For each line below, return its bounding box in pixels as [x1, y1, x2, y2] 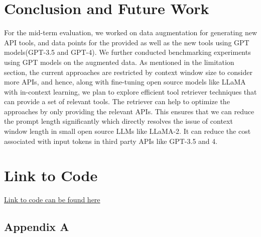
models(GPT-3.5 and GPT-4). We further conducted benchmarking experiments [4, 47, 251, 57]
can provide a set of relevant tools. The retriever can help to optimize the [4, 96, 230, 107]
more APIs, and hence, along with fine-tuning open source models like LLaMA [4, 76, 246, 87]
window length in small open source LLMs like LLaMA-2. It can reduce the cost [4, 126, 251, 136]
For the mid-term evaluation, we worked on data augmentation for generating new [4, 27, 257, 38]
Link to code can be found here [4, 194, 100, 205]
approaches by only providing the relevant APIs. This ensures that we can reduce [4, 106, 254, 116]
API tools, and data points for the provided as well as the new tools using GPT [4, 37, 249, 47]
